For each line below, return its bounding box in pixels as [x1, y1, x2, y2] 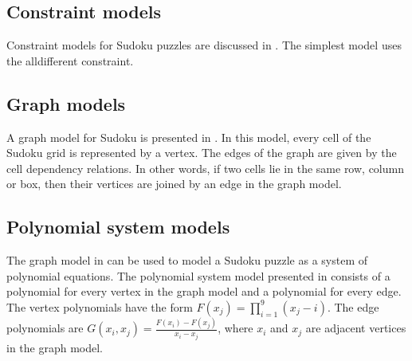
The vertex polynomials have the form [6, 298, 193, 315]
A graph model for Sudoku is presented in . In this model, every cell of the [6, 128, 371, 145]
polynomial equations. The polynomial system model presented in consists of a [6, 267, 390, 284]
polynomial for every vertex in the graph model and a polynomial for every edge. [6, 283, 402, 300]
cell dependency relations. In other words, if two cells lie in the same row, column [6, 159, 404, 176]
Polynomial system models [6, 214, 230, 239]
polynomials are [6, 320, 84, 336]
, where [218, 320, 253, 336]
